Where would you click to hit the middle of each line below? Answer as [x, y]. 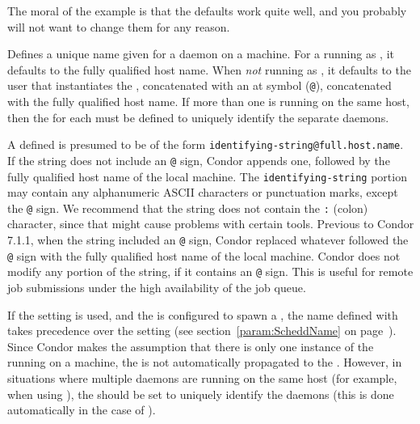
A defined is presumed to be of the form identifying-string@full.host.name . [206, 144]
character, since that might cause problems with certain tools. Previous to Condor [211, 224]
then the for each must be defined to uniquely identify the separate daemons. [198, 117]
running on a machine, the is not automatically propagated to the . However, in [205, 362]
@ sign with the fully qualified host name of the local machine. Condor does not [204, 255]
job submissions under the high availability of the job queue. [157, 287]
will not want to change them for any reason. [119, 26]
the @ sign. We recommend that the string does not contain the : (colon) [188, 208]
